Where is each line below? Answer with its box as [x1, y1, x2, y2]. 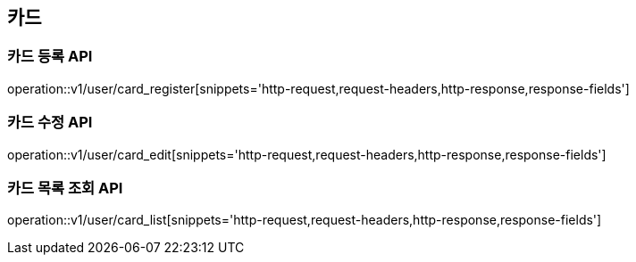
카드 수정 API [7, 113, 93, 132]
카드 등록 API [7, 47, 93, 66]
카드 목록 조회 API [7, 178, 123, 197]
